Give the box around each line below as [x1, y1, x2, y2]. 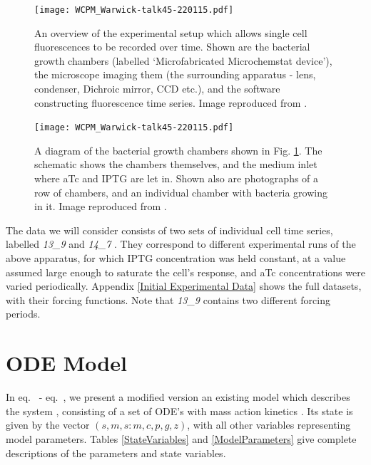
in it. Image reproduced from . [34, 199, 167, 214]
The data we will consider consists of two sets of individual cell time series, [6, 222, 333, 237]
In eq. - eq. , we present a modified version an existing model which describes [6, 390, 350, 404]
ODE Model [6, 348, 127, 377]
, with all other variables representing [187, 417, 351, 432]
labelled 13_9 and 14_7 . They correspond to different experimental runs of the [6, 236, 356, 251]
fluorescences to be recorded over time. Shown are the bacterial [34, 39, 310, 54]
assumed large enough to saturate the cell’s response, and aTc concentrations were [6, 264, 365, 279]
